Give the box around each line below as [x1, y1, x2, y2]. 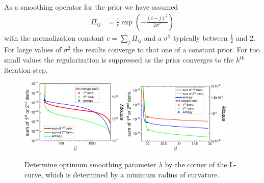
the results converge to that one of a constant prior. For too [73, 44, 260, 55]
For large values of [4, 44, 62, 55]
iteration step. [4, 64, 48, 75]
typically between [173, 32, 228, 43]
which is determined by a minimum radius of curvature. [45, 169, 220, 180]
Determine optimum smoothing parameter [24, 159, 156, 170]
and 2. [235, 32, 255, 43]
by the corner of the [165, 159, 227, 170]
